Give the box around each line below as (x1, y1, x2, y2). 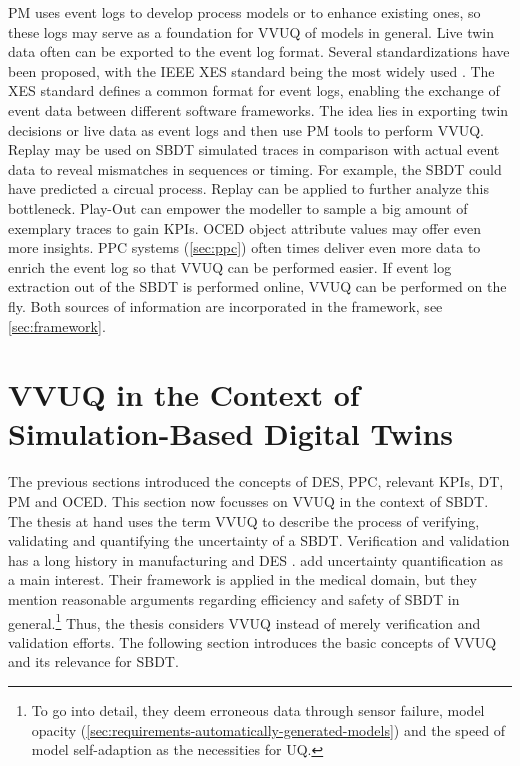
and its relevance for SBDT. (8, 651, 179, 672)
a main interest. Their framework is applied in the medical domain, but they (8, 569, 477, 590)
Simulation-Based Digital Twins (8, 413, 454, 454)
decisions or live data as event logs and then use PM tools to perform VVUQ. (8, 119, 484, 140)
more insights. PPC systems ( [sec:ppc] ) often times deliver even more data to (8, 237, 481, 258)
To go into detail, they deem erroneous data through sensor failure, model (31, 700, 485, 720)
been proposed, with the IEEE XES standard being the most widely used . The (8, 60, 495, 81)
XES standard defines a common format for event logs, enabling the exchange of (8, 80, 500, 101)
